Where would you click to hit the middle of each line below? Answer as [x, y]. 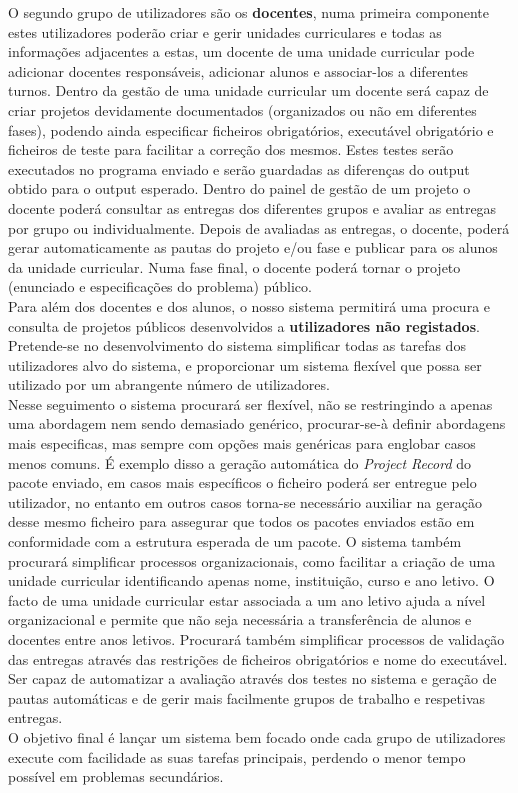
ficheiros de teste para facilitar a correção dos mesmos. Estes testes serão [231, 149]
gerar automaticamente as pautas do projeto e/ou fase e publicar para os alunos [253, 247]
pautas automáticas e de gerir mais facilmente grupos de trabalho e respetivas [247, 697]
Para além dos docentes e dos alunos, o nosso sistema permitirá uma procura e [249, 305]
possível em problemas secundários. [116, 776]
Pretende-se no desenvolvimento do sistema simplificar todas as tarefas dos [237, 345]
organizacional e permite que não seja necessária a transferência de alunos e [240, 619]
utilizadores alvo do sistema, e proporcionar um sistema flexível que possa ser [245, 364]
